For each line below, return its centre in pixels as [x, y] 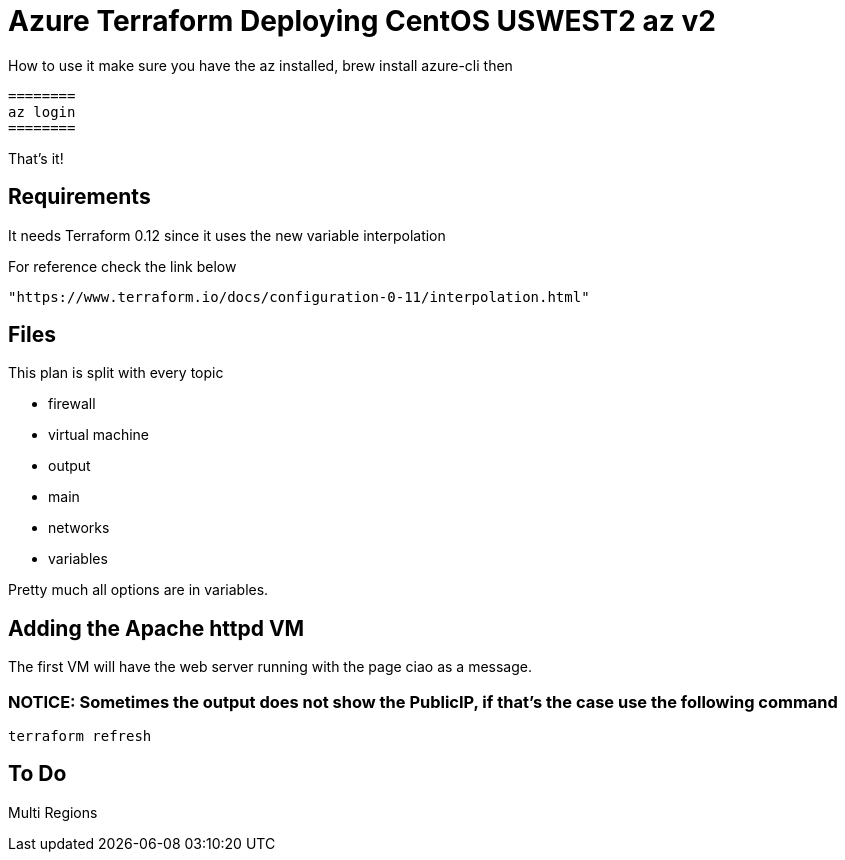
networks [79, 528]
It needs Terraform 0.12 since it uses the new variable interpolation [227, 235]
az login [42, 111]
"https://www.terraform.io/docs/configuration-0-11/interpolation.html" [299, 296]
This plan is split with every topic [116, 373]
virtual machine [99, 435]
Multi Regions [53, 812]
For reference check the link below [122, 266]
